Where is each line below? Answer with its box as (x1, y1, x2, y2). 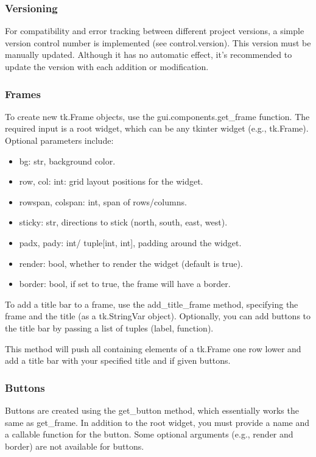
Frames (5, 86, 41, 101)
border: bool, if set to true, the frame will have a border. (19, 277, 231, 290)
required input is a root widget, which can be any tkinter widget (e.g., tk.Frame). (5, 122, 309, 135)
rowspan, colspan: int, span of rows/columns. (19, 195, 187, 208)
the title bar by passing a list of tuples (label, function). (5, 321, 214, 334)
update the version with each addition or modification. (5, 60, 209, 73)
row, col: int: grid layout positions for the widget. (19, 175, 203, 188)
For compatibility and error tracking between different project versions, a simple (5, 24, 304, 37)
